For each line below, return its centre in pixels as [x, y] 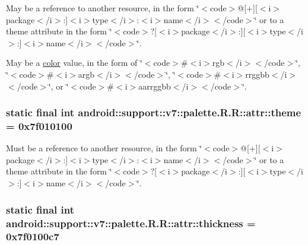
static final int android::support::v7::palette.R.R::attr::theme [154, 112]
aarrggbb [155, 86]
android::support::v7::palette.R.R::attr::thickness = [131, 223]
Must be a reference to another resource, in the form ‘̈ [104, 148]
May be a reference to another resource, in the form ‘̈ [103, 8]
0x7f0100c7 [33, 236]
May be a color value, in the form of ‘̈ [74, 63]
